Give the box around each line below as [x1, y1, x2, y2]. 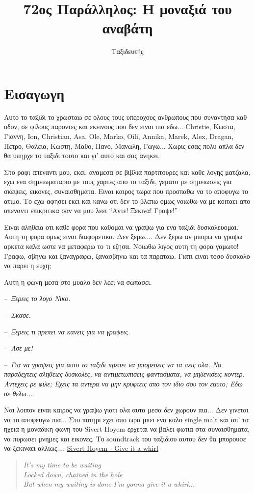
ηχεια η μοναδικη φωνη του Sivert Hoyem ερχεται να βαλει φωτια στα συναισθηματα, [4, 424, 250, 434]
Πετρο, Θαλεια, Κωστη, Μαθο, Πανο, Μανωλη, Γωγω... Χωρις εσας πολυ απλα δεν [4, 140, 245, 151]
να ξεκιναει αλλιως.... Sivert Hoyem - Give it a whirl [4, 443, 158, 453]
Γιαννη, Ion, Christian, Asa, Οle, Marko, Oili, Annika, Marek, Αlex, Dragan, [4, 131, 234, 141]
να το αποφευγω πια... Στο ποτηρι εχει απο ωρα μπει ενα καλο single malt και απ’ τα [4, 414, 249, 424]
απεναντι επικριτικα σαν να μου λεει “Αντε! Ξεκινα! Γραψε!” [4, 205, 178, 216]
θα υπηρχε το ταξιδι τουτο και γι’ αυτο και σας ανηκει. [4, 150, 160, 161]
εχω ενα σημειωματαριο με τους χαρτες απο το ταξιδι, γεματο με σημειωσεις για [4, 176, 232, 187]
